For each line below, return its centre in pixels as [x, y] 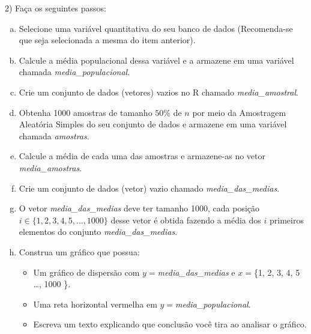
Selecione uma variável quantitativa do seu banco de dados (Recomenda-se [156, 28]
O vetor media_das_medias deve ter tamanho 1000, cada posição [139, 208]
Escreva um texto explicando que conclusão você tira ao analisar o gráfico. [170, 324]
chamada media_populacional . [74, 72]
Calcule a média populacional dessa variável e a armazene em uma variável [156, 60]
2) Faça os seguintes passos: [56, 8]
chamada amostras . [54, 135]
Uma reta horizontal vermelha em [95, 304]
